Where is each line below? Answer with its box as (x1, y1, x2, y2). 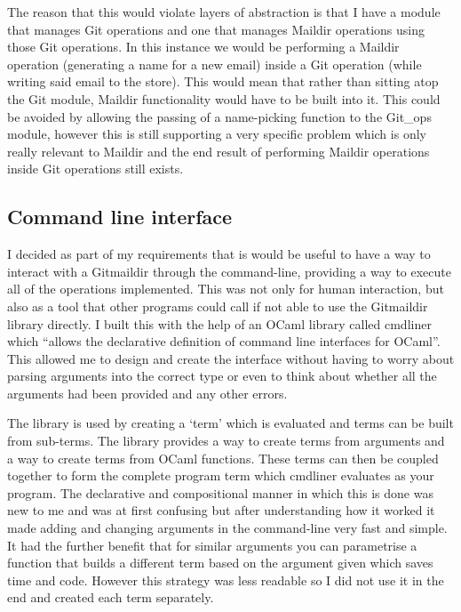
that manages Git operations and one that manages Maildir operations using (7, 20, 425, 38)
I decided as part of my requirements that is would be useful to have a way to (7, 245, 431, 263)
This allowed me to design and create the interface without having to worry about (7, 349, 455, 367)
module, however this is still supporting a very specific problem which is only (7, 125, 426, 143)
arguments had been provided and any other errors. (7, 383, 288, 402)
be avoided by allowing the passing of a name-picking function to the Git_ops (7, 107, 432, 125)
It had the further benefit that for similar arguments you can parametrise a (7, 535, 417, 554)
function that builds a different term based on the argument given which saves (7, 553, 433, 572)
